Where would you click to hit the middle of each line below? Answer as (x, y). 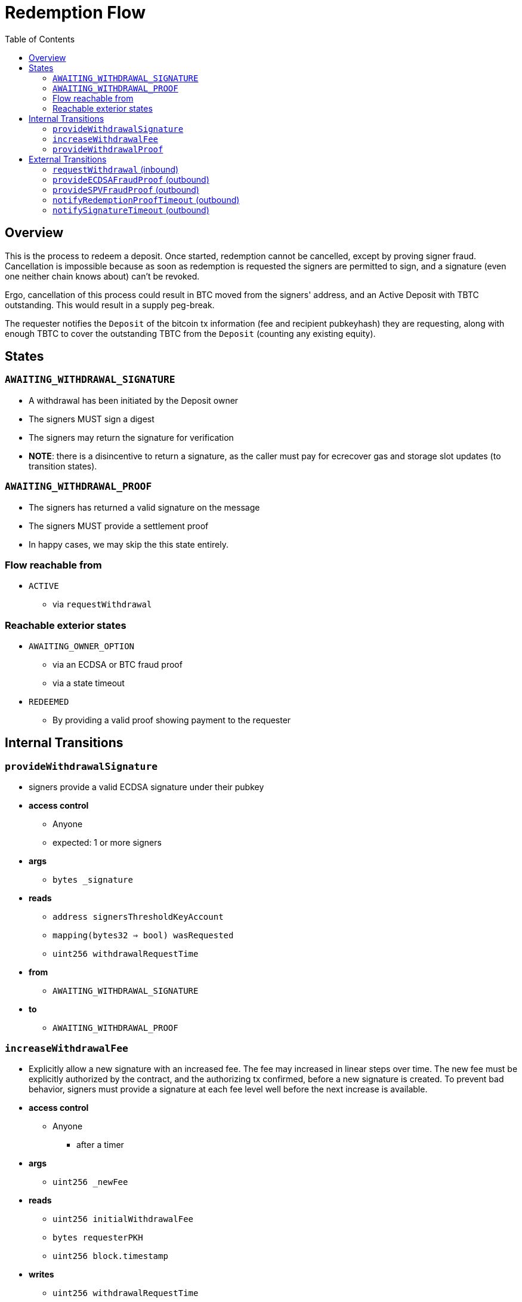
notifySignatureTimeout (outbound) (131, 210)
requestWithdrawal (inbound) (116, 169)
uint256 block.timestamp (110, 1256)
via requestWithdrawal (102, 604)
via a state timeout (89, 683)
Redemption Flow (75, 13)
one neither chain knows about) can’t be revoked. (102, 276)
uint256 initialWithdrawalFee (123, 1219)
